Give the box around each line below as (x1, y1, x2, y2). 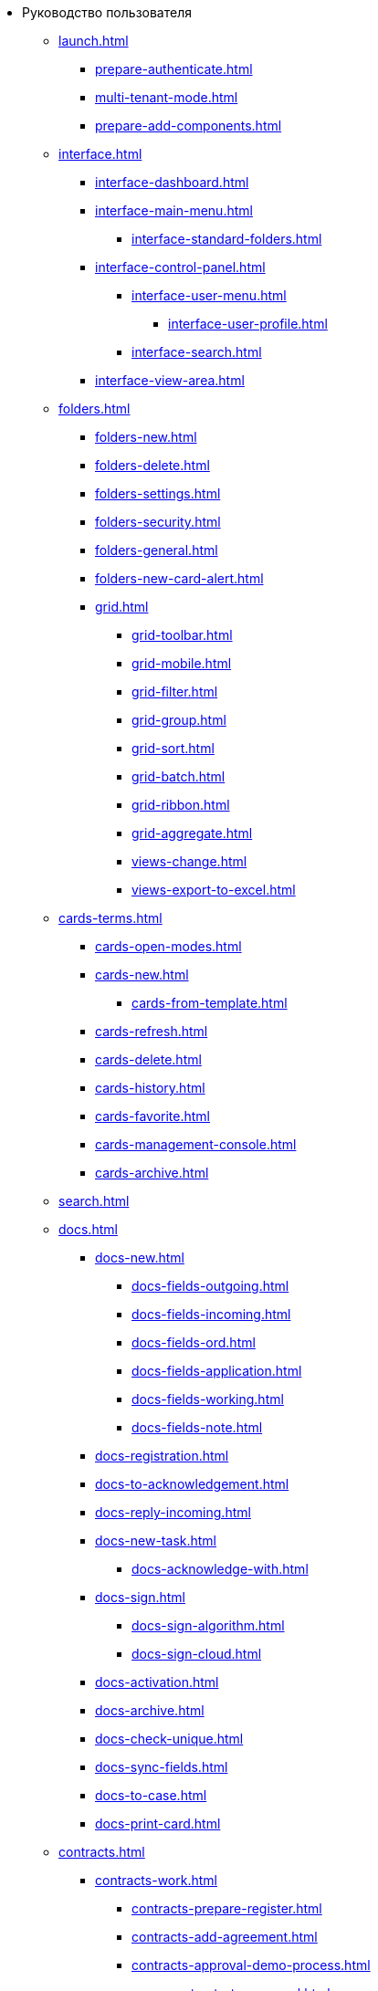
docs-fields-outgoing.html (131, 1278, 289, 1294)
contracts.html (58, 1844, 145, 1860)
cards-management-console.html (95, 1137, 297, 1152)
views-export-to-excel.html (131, 882, 296, 897)
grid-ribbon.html (131, 797, 230, 812)
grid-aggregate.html (131, 825, 253, 841)
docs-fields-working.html (131, 1391, 284, 1407)
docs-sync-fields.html (95, 1759, 228, 1775)
